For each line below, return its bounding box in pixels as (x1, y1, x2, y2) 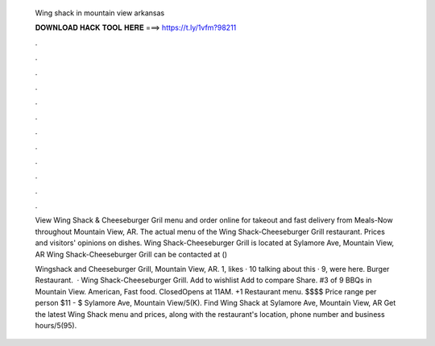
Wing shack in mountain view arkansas (35, 8, 165, 18)
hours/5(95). (35, 320, 77, 330)
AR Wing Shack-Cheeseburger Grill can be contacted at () (35, 249, 228, 259)
